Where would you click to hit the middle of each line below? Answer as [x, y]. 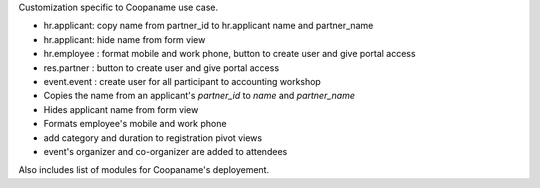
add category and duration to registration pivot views [153, 137]
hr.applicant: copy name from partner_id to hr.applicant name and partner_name [208, 26]
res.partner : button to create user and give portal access [161, 67]
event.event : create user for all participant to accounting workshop [182, 81]
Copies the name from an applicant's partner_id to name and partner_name [199, 96]
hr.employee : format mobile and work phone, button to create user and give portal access [229, 54]
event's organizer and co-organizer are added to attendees [165, 151]
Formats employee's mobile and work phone [135, 124]
